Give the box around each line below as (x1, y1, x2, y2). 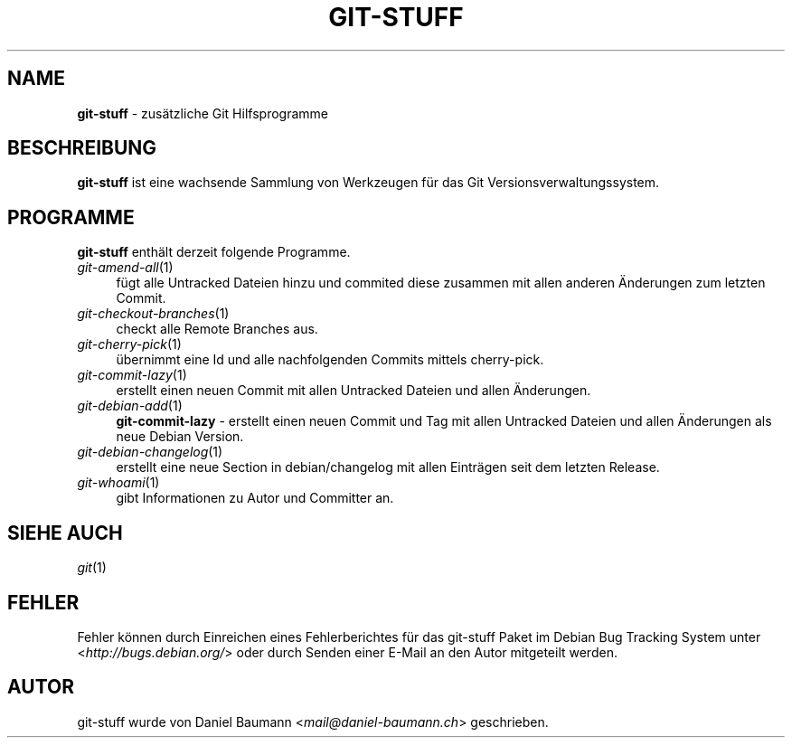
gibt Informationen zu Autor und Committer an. (116, 490, 394, 506)
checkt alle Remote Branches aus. (116, 321, 318, 337)
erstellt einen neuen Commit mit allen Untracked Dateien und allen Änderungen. (116, 382, 591, 399)
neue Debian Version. (116, 429, 244, 445)
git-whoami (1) (77, 475, 160, 491)
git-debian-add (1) (77, 398, 183, 414)
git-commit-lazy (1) (77, 367, 187, 383)
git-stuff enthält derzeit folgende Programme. (77, 244, 351, 260)
